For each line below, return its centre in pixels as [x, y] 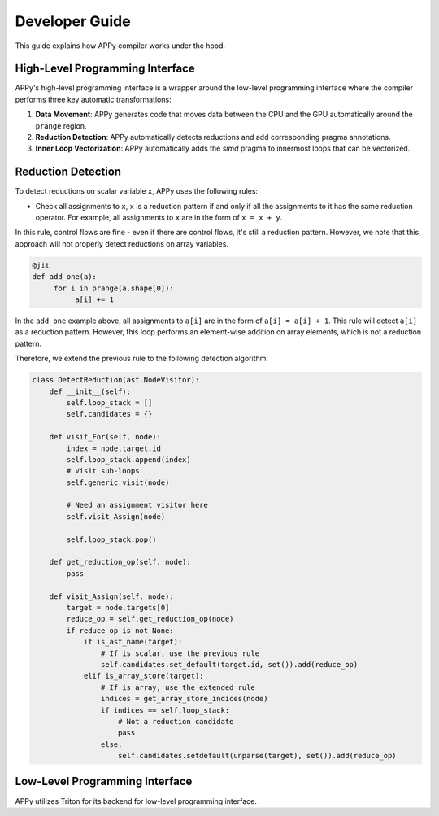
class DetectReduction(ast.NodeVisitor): [116, 380]
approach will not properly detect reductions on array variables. [122, 243]
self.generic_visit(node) [118, 482]
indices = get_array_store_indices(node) [184, 699]
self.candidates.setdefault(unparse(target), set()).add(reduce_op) [258, 756]
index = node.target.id [114, 448]
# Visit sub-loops [103, 471]
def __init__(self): [90, 391]
